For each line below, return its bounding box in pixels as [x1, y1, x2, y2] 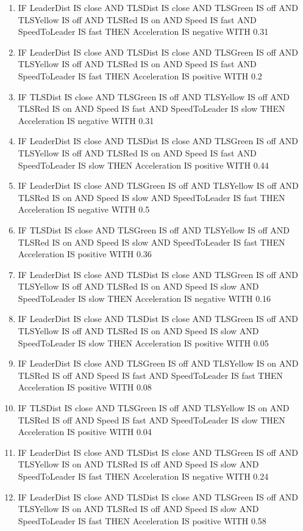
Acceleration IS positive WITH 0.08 [18, 381, 152, 394]
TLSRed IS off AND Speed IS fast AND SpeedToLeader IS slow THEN [18, 413, 285, 426]
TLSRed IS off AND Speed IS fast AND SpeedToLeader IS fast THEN [18, 368, 283, 381]
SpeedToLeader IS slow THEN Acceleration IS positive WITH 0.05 [18, 336, 269, 349]
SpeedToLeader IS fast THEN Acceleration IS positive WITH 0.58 [18, 514, 266, 527]
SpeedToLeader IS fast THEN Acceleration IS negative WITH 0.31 [18, 25, 269, 38]
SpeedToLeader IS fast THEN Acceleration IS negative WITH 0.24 [18, 470, 269, 482]
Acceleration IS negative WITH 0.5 [18, 203, 150, 216]
